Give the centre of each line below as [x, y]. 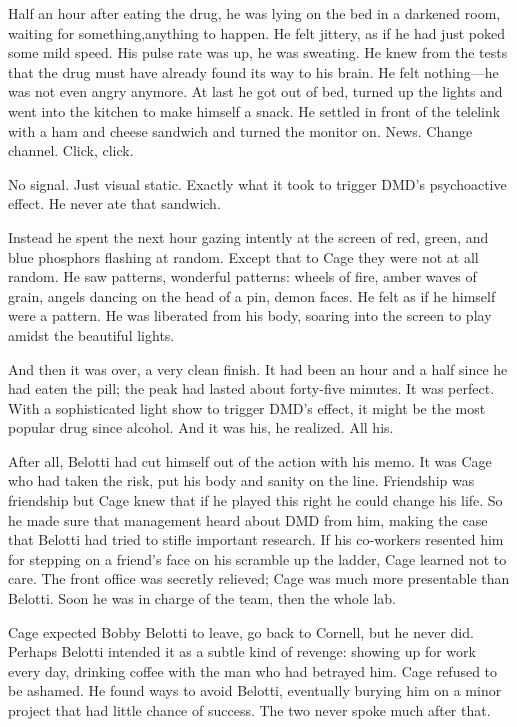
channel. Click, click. [71, 150]
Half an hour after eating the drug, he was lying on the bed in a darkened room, [254, 13]
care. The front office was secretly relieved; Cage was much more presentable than [259, 578]
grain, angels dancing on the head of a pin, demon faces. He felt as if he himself [252, 295]
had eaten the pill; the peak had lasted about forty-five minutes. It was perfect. [251, 388]
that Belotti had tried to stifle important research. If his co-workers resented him [256, 539]
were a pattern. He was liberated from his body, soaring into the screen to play [250, 315]
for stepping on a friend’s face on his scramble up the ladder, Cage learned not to [257, 558]
